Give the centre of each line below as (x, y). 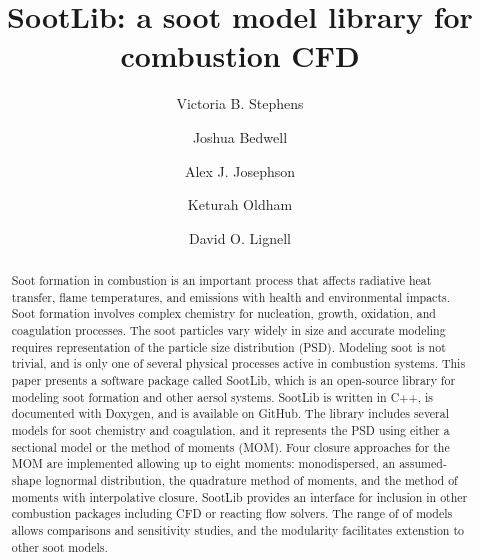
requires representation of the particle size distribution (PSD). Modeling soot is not (228, 346)
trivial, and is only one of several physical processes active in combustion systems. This (238, 363)
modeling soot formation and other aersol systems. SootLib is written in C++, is (222, 396)
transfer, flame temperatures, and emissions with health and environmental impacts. (231, 296)
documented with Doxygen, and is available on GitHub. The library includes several (230, 413)
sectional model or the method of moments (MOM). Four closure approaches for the (230, 446)
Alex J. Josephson (240, 170)
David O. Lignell (240, 237)
